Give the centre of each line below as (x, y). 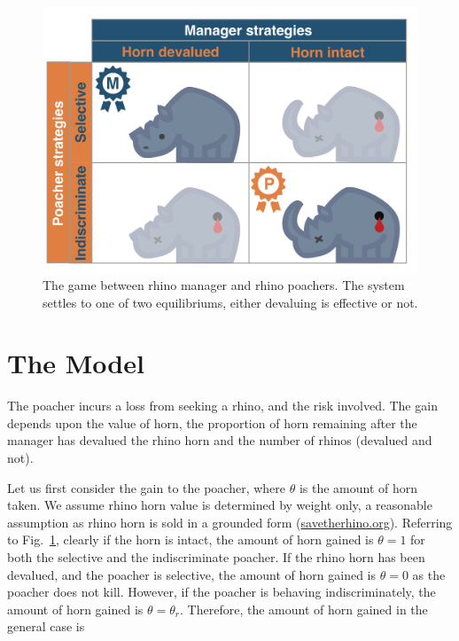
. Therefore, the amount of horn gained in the (304, 609)
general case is (46, 626)
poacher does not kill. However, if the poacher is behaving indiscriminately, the (222, 592)
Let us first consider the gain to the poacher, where (147, 487)
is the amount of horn (358, 487)
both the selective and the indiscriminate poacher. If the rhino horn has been (216, 557)
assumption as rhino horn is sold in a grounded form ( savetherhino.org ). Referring (230, 522)
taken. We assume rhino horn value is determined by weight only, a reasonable (220, 505)
